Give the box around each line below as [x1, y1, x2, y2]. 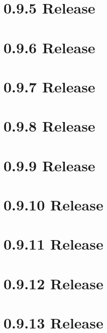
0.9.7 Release [4, 76, 95, 96]
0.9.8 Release [4, 116, 95, 136]
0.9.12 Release [4, 273, 103, 293]
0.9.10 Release [4, 194, 103, 215]
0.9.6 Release [4, 37, 95, 57]
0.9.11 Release [4, 234, 103, 254]
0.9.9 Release [4, 155, 95, 175]
